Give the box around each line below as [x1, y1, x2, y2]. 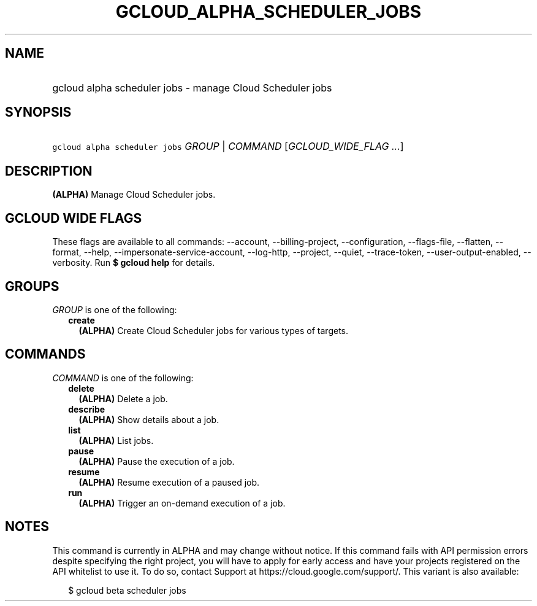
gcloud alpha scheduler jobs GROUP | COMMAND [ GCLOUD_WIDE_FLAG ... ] [52, 140, 404, 153]
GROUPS [5, 278, 59, 294]
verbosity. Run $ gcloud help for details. [52, 257, 215, 268]
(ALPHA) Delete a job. [78, 393, 168, 404]
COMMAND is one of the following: [52, 372, 194, 383]
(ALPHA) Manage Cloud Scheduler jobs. [52, 189, 216, 200]
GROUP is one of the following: [52, 304, 177, 315]
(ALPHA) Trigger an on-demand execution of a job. [78, 497, 286, 508]
